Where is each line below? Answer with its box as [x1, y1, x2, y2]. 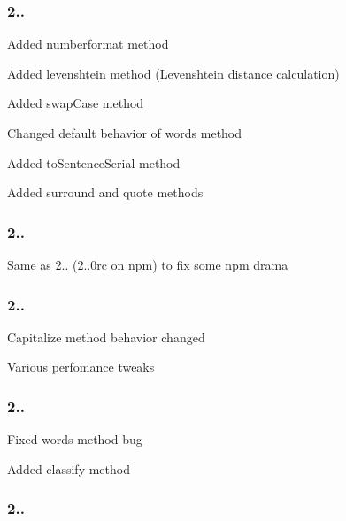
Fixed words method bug [7, 430, 142, 448]
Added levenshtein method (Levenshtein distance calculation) [7, 64, 340, 82]
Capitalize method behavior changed [7, 327, 205, 346]
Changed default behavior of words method [7, 124, 242, 142]
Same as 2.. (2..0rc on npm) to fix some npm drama [7, 256, 288, 273]
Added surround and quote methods [7, 183, 204, 202]
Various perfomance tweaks [7, 357, 155, 376]
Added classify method [7, 459, 130, 478]
